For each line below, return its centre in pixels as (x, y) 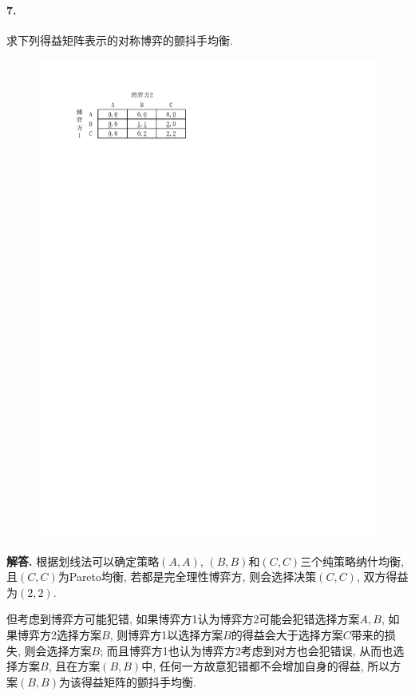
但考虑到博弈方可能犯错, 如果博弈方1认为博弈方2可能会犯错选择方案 (183, 619)
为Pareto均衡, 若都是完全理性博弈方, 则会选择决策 (187, 577)
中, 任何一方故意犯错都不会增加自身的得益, (253, 666)
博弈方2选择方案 (59, 635)
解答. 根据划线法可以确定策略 (83, 561)
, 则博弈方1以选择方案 (166, 635)
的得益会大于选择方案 (287, 635)
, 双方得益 (382, 577)
